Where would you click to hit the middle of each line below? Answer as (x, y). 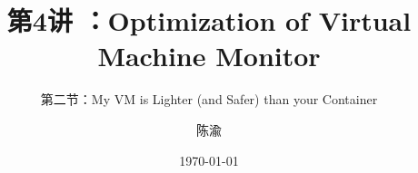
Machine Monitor (209, 56)
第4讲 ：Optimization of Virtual (209, 20)
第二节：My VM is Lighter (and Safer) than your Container (209, 99)
